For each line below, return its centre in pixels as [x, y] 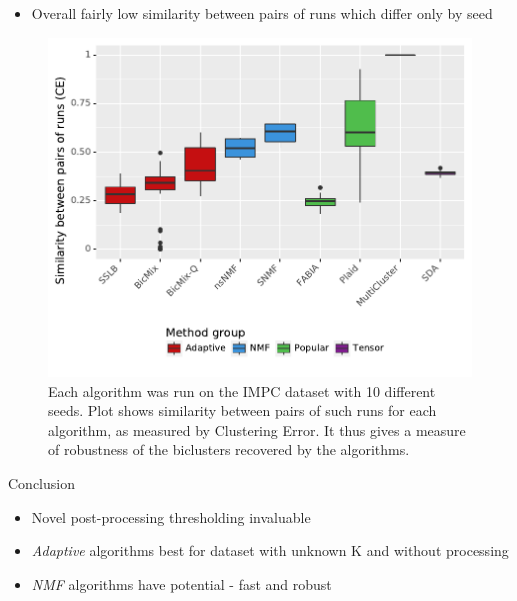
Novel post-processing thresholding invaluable [171, 516]
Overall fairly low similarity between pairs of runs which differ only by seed [262, 13]
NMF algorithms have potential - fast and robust [181, 583]
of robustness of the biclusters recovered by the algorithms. [229, 449]
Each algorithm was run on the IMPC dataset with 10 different [242, 390]
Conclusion [41, 482]
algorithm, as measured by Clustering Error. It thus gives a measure [257, 429]
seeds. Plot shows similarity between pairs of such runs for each [242, 410]
